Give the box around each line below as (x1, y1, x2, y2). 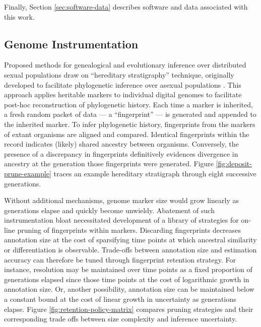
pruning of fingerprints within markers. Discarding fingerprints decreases (17, 224, 241, 235)
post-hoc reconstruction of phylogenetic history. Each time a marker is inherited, (4, 99, 253, 109)
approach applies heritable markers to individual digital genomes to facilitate (4, 89, 242, 100)
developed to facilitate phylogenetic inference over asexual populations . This (4, 79, 241, 90)
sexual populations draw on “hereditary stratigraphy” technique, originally (4, 69, 234, 80)
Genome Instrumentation (4, 36, 139, 51)
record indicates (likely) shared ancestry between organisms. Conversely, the (4, 139, 239, 149)
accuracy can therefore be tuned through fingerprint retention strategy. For (4, 254, 236, 265)
